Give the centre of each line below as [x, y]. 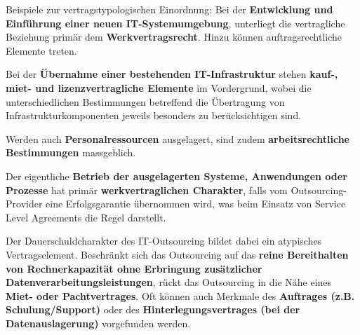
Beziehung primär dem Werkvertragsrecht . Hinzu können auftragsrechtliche [174, 37]
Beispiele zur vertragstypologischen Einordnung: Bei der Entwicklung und [169, 9]
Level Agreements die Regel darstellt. [86, 217]
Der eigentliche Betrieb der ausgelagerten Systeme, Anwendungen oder [176, 176]
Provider [24, 204]
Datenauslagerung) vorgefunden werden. [98, 323]
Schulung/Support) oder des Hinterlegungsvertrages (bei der [153, 309]
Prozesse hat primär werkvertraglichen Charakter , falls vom [147, 190]
